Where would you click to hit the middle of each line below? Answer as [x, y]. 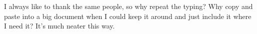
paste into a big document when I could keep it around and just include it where [128, 16]
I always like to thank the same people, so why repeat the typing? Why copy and [128, 6]
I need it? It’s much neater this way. [59, 26]
